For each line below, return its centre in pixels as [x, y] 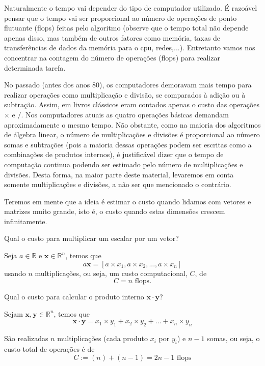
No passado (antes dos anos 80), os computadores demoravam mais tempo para [128, 85]
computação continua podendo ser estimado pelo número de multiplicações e [124, 164]
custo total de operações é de [49, 349]
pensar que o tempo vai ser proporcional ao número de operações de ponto [121, 18]
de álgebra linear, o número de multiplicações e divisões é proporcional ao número [132, 134]
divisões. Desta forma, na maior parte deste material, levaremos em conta [119, 174]
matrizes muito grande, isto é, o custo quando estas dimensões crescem [115, 211]
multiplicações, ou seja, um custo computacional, [111, 273]
